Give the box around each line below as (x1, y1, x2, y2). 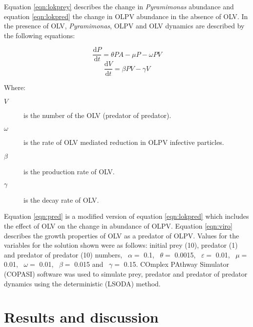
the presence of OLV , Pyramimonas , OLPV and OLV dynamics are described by (4, 21, 245, 31)
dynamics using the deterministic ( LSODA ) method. (4, 278, 161, 288)
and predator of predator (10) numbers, (4, 249, 123, 259)
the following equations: (4, 30, 75, 40)
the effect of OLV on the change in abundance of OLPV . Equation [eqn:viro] (4, 221, 232, 231)
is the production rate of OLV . (23, 166, 115, 177)
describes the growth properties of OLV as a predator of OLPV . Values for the (4, 230, 239, 240)
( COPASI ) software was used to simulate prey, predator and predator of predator (4, 269, 248, 279)
